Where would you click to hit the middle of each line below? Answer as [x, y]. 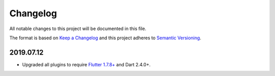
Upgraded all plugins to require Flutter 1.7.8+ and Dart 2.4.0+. [86, 64]
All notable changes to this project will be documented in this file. [78, 29]
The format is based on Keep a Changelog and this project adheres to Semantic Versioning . [105, 38]
